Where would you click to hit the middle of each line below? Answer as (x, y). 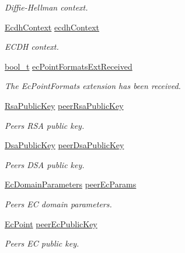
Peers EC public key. (42, 243)
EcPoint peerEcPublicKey (51, 223)
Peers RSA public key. (45, 125)
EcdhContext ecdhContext (52, 27)
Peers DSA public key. (45, 164)
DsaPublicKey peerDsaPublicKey (64, 145)
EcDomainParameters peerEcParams (71, 184)
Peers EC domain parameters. (58, 204)
